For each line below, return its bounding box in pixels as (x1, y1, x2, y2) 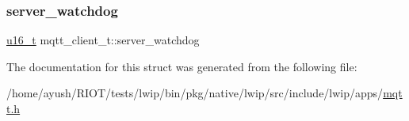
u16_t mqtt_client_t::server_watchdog (6, 32, 200, 48)
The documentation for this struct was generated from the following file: (6, 58, 357, 74)
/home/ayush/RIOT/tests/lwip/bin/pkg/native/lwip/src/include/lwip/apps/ (6, 85, 384, 101)
